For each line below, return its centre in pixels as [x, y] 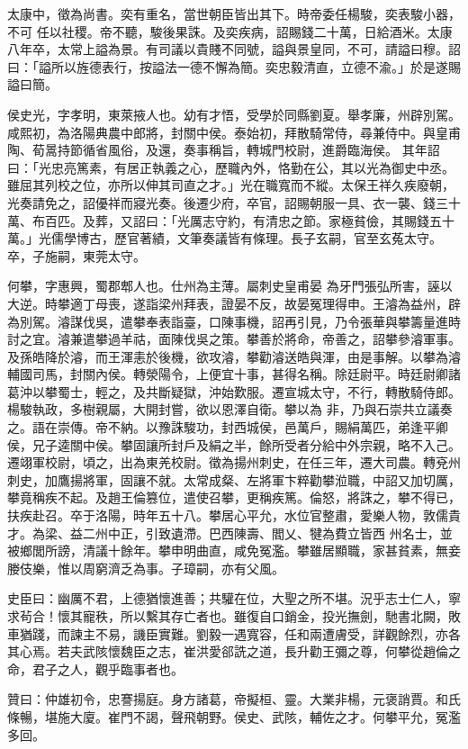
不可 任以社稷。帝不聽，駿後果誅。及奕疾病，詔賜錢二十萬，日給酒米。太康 [230, 31]
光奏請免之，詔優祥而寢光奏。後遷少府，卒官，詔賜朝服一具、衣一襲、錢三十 [234, 202]
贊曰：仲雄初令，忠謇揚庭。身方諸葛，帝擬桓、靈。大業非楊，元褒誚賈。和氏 [234, 699]
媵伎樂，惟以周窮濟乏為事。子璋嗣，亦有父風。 [146, 568]
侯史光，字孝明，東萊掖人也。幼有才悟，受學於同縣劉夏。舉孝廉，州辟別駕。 [234, 114]
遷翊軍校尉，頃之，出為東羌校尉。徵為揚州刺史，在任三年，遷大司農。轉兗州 [234, 462]
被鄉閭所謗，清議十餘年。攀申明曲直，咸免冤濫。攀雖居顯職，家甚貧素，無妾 [234, 550]
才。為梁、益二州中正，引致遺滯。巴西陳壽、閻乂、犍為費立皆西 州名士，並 [230, 532]
